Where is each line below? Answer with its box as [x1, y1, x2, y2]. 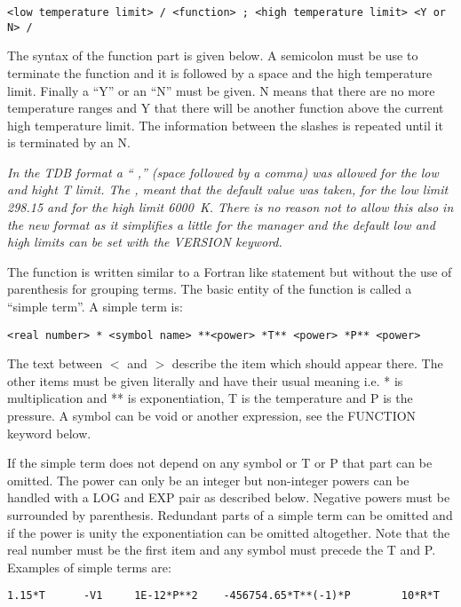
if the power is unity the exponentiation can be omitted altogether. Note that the [7, 523, 450, 541]
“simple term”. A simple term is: [7, 297, 183, 316]
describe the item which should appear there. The [171, 354, 443, 373]
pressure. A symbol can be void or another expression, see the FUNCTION [7, 406, 417, 425]
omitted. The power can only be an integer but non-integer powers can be [7, 470, 409, 489]
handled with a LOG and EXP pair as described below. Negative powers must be [7, 488, 450, 507]
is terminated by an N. [7, 133, 131, 152]
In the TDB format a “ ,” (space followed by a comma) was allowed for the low [7, 162, 439, 181]
